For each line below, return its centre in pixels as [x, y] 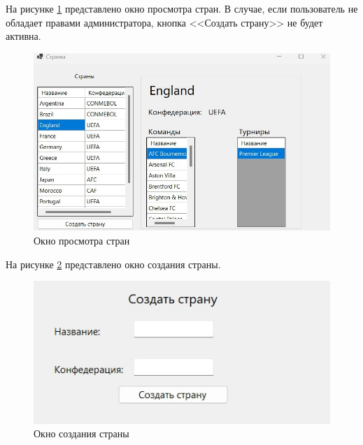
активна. [23, 36]
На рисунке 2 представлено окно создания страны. [113, 264]
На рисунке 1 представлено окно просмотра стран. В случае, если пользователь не [182, 8]
